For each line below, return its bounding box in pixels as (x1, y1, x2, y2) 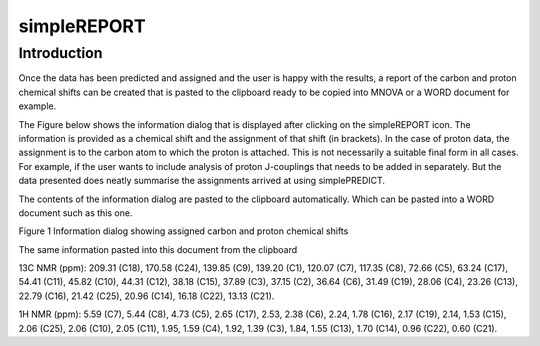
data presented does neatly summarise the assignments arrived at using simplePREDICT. (18, 175, 385, 187)
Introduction (18, 44, 103, 62)
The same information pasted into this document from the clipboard (18, 243, 298, 255)
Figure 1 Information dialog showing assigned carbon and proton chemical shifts (18, 225, 349, 237)
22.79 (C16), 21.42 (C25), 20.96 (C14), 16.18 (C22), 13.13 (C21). (18, 290, 275, 302)
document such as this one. (18, 206, 133, 219)
